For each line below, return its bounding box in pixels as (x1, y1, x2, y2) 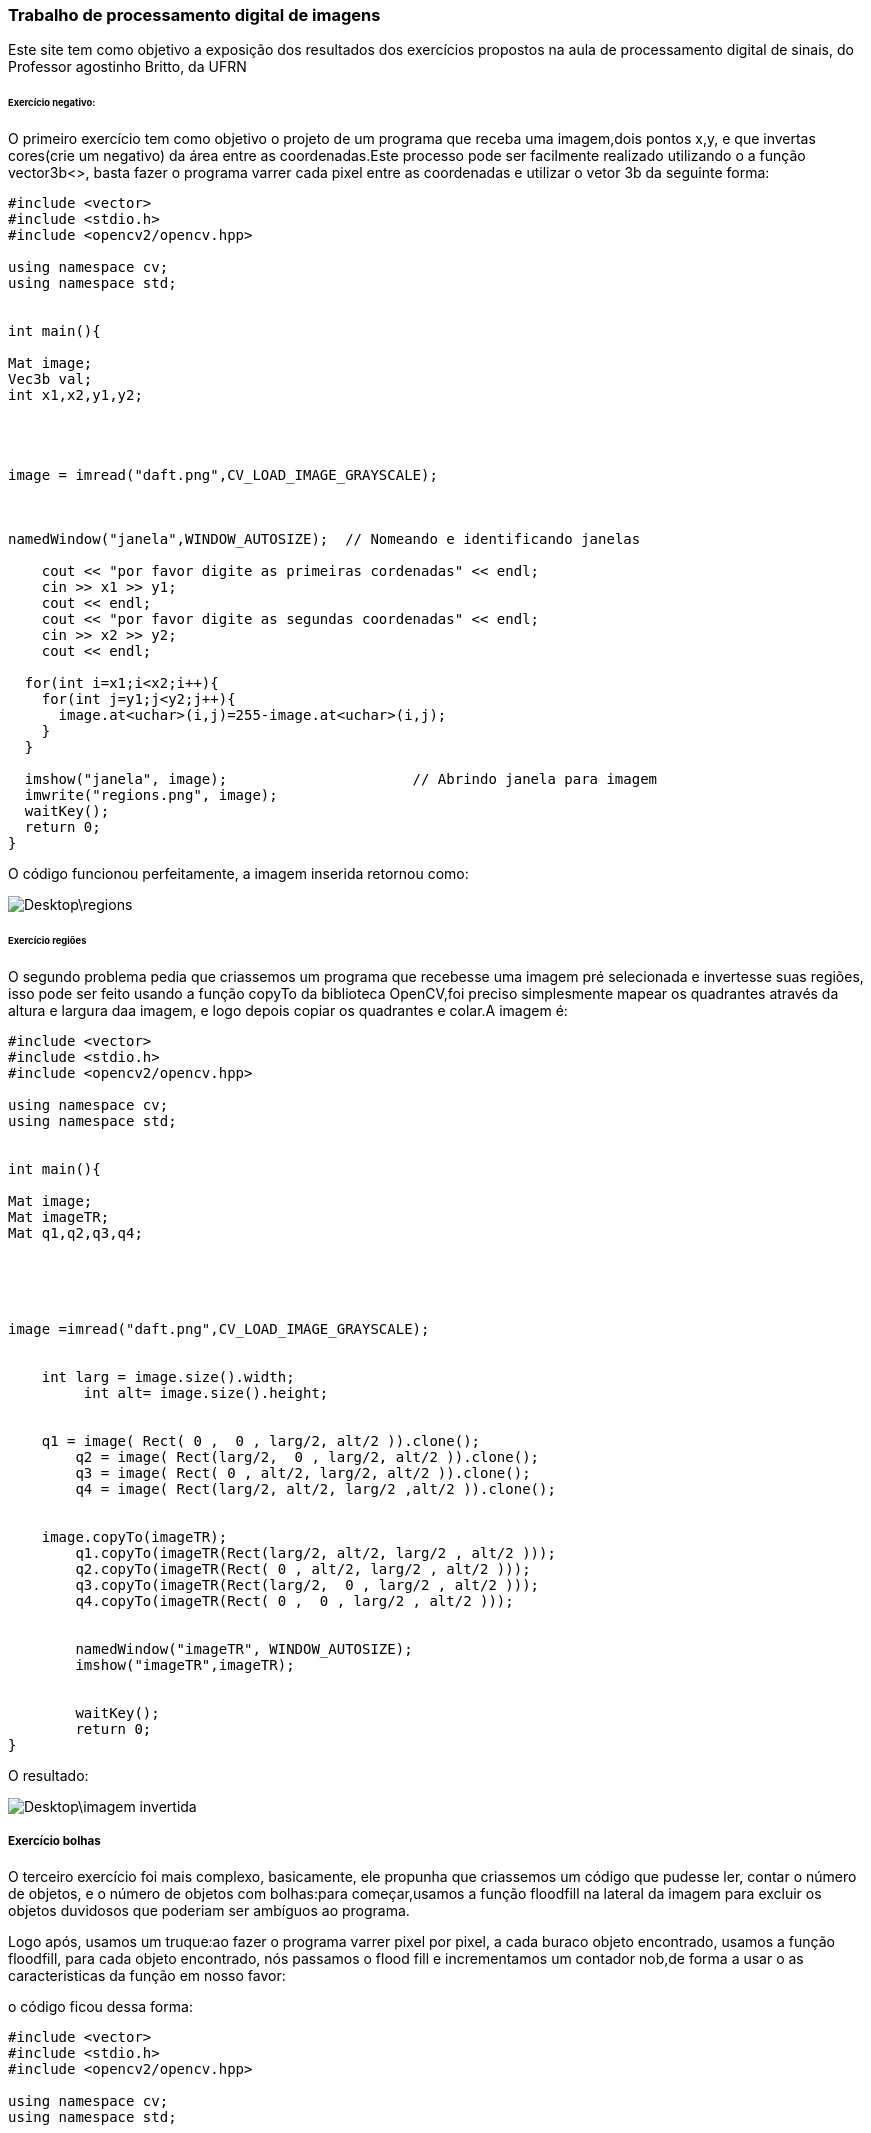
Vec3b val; (8, 371, 93, 388)
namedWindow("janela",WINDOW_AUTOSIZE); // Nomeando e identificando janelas (8, 531, 641, 548)
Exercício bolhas (8, 1834, 101, 1849)
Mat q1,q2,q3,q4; (8, 1224, 143, 1241)
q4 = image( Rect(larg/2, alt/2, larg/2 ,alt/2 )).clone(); (75, 1480, 556, 1497)
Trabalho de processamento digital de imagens (8, 5, 381, 25)
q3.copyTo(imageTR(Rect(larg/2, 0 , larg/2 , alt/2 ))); (75, 1576, 540, 1593)
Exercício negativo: (8, 97, 96, 109)
